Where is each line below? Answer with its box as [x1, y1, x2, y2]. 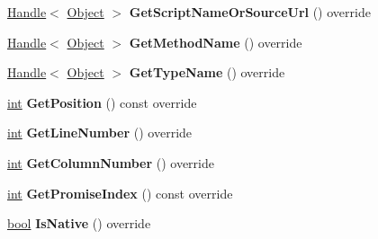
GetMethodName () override [129, 32, 302, 51]
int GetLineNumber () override [7, 123, 193, 142]
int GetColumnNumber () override [7, 153, 214, 172]
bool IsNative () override [7, 214, 151, 233]
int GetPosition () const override [7, 93, 197, 111]
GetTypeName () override [129, 63, 285, 82]
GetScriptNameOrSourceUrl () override [129, 3, 371, 21]
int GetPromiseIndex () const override [7, 183, 233, 202]
